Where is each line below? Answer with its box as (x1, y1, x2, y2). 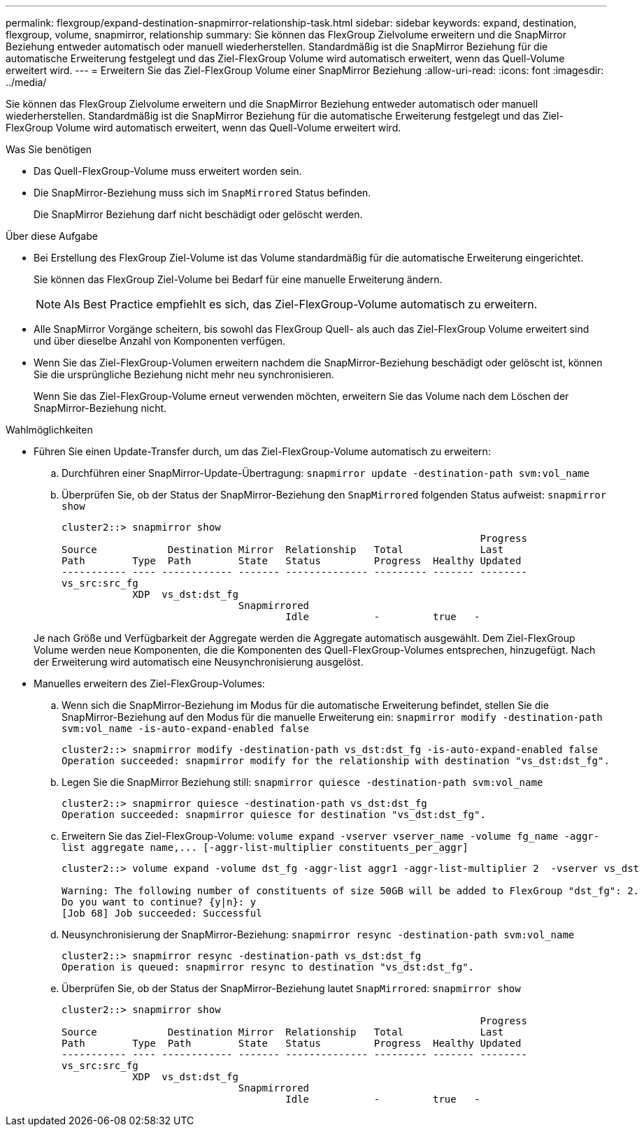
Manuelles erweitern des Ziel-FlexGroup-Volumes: (34, 678, 265, 689)
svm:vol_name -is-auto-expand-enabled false (62, 723, 310, 734)
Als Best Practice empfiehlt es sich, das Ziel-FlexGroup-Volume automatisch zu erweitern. (64, 297, 538, 311)
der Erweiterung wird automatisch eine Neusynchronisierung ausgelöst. (34, 656, 364, 668)
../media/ (6, 76, 47, 88)
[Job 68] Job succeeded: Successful (62, 908, 262, 919)
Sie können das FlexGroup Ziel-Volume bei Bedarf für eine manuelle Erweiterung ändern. (34, 273, 443, 285)
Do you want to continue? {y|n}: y (62, 896, 257, 908)
